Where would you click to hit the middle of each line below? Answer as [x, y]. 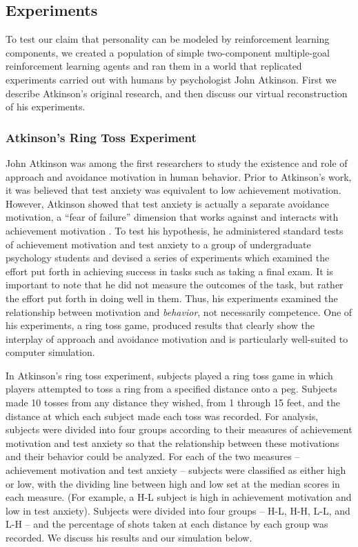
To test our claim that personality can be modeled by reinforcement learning [168, 39]
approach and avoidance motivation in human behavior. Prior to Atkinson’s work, [179, 176]
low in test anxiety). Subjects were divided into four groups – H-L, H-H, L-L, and [178, 510]
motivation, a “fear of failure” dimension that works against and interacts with [172, 217]
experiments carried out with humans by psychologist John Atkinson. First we [171, 79]
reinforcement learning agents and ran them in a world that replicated [154, 66]
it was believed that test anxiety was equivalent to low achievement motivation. [173, 190]
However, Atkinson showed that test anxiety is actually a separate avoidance [168, 203]
